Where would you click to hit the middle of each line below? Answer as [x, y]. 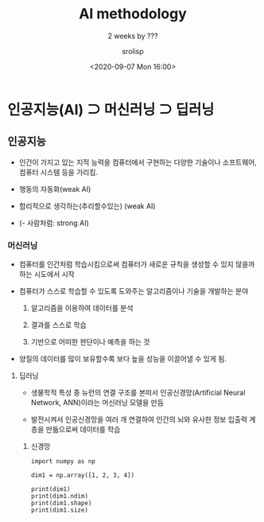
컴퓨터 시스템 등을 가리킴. [58, 172]
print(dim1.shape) [61, 503]
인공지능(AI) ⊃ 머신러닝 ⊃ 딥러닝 [111, 109]
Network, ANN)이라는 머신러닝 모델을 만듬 [97, 403]
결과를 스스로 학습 [58, 325]
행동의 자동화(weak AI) [55, 189]
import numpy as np [63, 462]
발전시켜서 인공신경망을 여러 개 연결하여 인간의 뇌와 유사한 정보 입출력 [139, 419]
